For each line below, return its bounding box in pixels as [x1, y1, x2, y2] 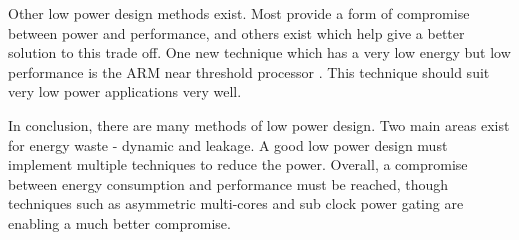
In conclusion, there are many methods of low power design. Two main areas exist [8, 114, 510, 135]
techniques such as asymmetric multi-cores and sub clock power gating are [8, 193, 464, 214]
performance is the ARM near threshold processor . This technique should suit [8, 61, 490, 82]
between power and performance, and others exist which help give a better [8, 22, 465, 43]
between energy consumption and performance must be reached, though [8, 173, 449, 194]
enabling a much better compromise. [8, 212, 231, 233]
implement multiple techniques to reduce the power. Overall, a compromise [8, 154, 468, 175]
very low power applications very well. [8, 81, 242, 102]
